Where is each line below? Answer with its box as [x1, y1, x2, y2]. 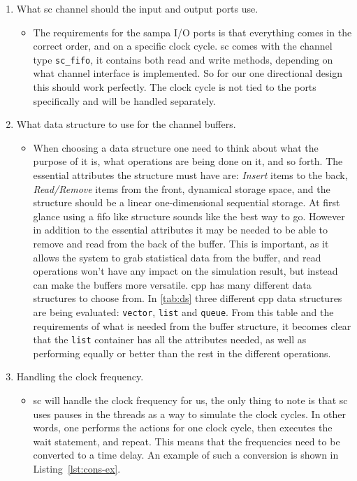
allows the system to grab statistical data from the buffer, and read [33, 250, 321, 264]
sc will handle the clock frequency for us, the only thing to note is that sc [33, 393, 348, 408]
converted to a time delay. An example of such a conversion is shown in [33, 447, 339, 462]
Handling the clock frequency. [16, 369, 144, 384]
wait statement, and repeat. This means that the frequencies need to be [33, 433, 340, 448]
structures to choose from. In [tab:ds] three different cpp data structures [33, 291, 342, 306]
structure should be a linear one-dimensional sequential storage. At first [33, 195, 340, 210]
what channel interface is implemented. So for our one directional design [33, 66, 343, 80]
